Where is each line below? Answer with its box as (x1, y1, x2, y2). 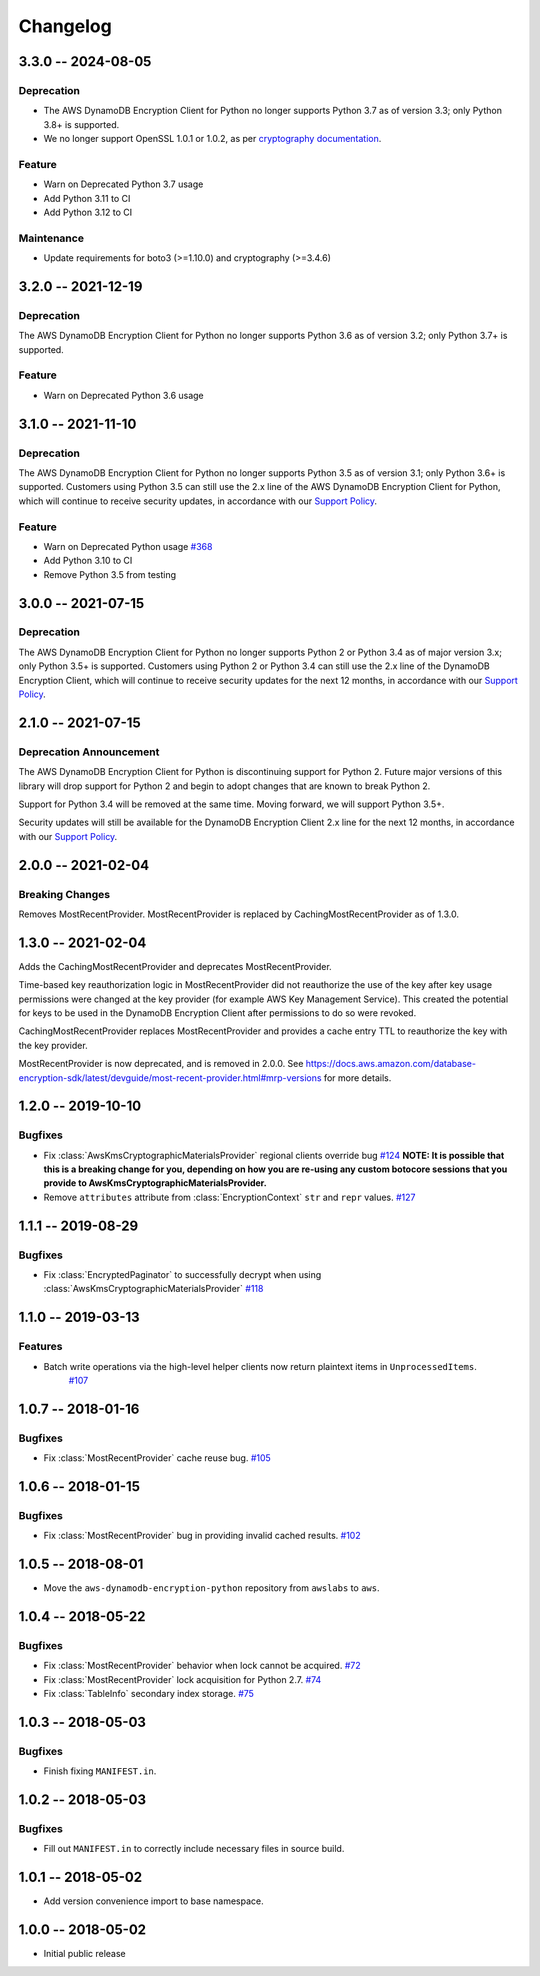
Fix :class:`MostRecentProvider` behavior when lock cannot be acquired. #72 (43, 1660, 361, 1672)
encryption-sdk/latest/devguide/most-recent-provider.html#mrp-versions (18, 1071, 322, 1084)
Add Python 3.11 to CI (43, 192, 131, 204)
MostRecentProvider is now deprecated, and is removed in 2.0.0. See (18, 1058, 304, 1070)
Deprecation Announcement (18, 745, 160, 759)
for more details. (323, 1071, 392, 1084)
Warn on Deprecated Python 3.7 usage (43, 178, 204, 190)
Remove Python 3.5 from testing (43, 568, 177, 580)
